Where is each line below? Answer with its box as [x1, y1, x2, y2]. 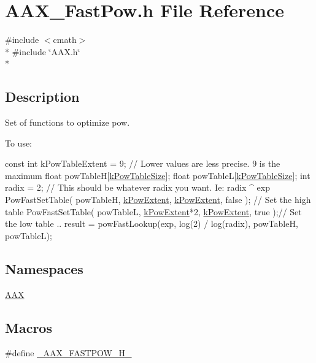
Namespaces [5, 259, 83, 278]
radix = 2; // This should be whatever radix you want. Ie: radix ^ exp [5, 181, 270, 194]
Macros [5, 318, 52, 337]
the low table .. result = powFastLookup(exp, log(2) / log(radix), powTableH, [5, 217, 298, 230]
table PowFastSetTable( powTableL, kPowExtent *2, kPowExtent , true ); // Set [5, 205, 302, 218]
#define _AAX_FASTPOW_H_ [5, 346, 132, 359]
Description [5, 87, 80, 106]
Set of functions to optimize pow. [5, 116, 130, 129]
